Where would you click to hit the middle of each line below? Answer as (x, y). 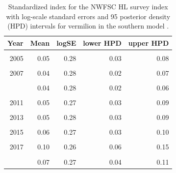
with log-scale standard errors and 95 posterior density (88, 16)
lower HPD (102, 43)
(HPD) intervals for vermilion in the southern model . (88, 26)
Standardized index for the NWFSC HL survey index (88, 6)
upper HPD (149, 43)
